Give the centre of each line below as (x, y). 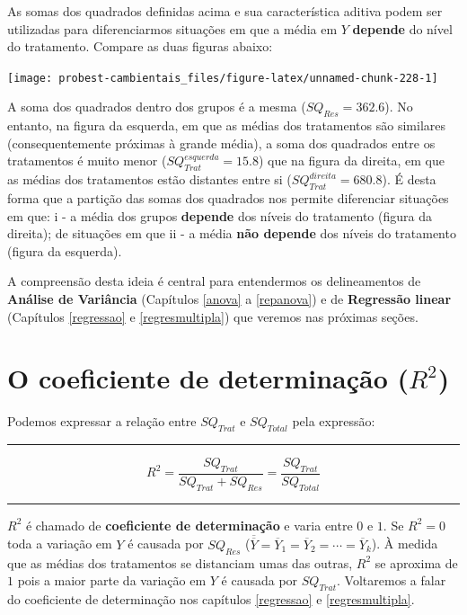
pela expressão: (334, 421)
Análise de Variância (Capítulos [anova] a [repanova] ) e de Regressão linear (229, 298)
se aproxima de (416, 562)
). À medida (405, 544)
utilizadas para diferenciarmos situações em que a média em (172, 28)
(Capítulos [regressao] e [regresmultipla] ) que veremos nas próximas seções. (213, 316)
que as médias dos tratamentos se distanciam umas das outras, (180, 562)
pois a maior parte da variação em (112, 580)
